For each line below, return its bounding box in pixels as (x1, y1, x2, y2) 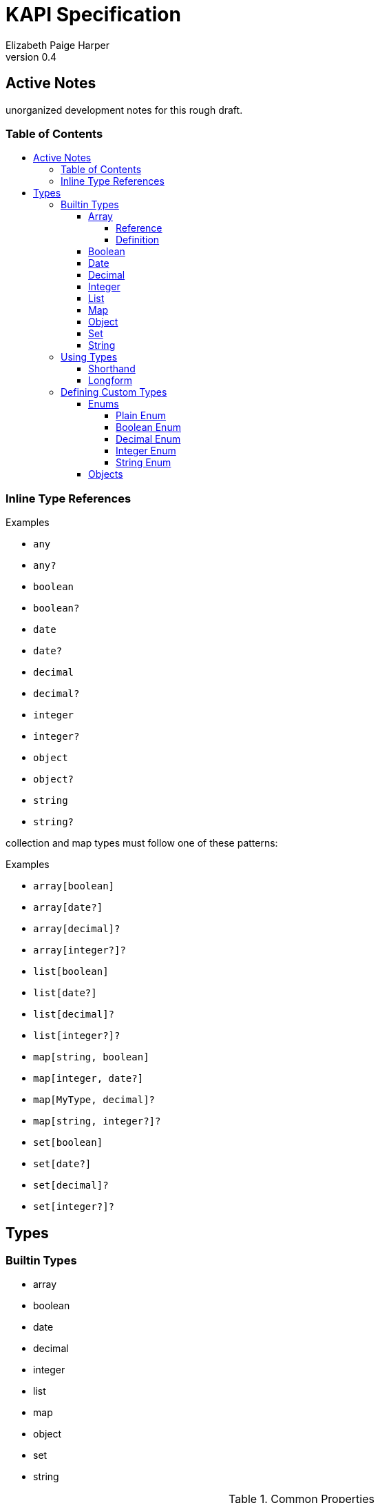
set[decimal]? (33, 1180, 109, 1191)
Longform (88, 374, 133, 387)
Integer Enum (116, 445, 176, 457)
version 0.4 (6, 50, 56, 63)
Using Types (61, 351, 118, 363)
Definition (116, 234, 160, 246)
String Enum (116, 456, 171, 469)
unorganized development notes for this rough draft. (6, 103, 243, 116)
